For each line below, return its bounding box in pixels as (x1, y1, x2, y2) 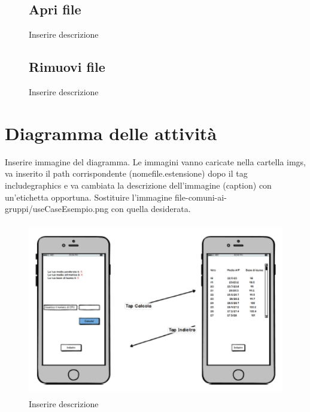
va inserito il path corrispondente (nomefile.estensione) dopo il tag (5, 167, 248, 180)
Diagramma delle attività (5, 120, 217, 145)
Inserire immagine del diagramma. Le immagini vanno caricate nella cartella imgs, (5, 155, 306, 168)
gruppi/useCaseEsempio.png (5, 202, 109, 215)
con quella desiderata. (111, 202, 191, 215)
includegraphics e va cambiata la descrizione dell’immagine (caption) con (5, 178, 272, 191)
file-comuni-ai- (175, 190, 227, 203)
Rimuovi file (29, 57, 105, 76)
